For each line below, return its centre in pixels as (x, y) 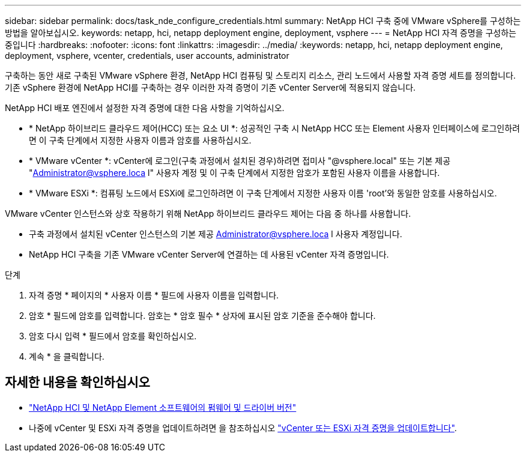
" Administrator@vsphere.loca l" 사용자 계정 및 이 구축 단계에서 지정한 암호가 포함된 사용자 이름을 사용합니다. (234, 173)
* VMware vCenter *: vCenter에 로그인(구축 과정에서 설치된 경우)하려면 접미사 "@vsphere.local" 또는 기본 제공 (240, 161)
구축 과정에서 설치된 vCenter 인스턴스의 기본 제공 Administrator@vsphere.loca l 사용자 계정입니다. (216, 234)
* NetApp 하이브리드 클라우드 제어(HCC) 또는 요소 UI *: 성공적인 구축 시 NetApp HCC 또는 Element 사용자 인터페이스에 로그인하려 (274, 128)
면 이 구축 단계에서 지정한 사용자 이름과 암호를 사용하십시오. (140, 140)
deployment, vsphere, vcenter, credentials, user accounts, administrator (147, 56)
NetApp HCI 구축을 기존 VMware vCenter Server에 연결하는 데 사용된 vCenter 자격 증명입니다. (209, 254)
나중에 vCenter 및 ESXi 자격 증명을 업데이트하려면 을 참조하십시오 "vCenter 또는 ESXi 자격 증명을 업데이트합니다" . (243, 428)
